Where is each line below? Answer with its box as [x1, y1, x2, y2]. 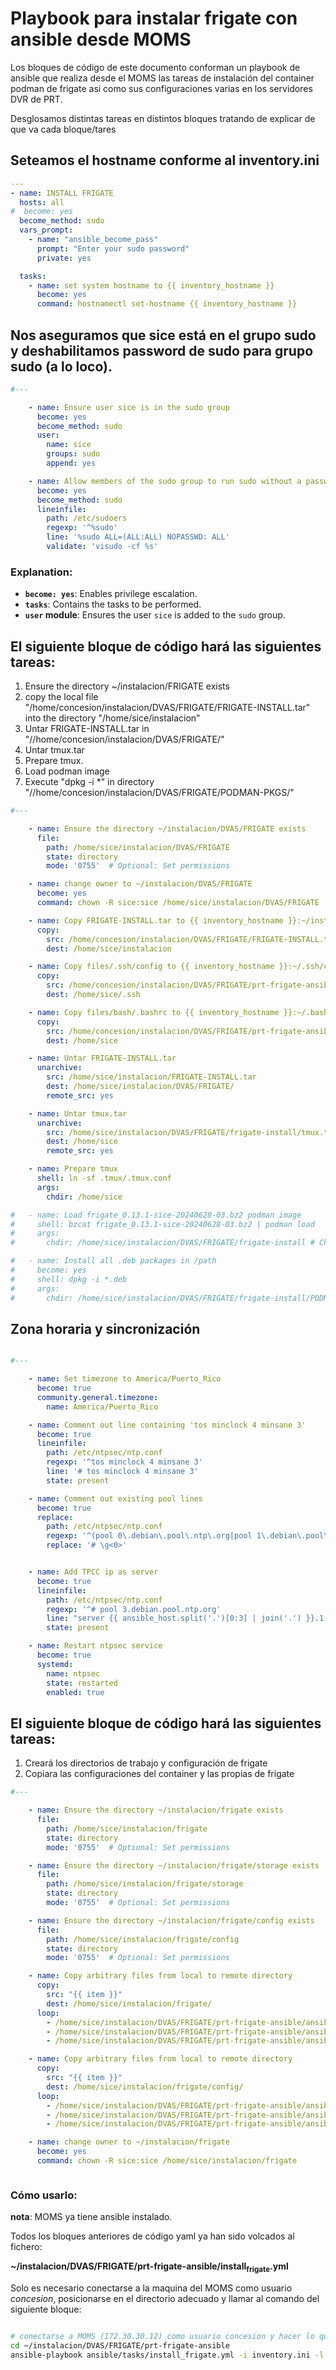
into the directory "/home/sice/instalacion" [24, 712, 201, 724]
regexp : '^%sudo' [46, 523, 118, 533]
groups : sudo [46, 449, 101, 459]
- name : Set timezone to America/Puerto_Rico [28, 1374, 222, 1384]
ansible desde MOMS [10, 28, 192, 51]
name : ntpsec [46, 1668, 101, 1679]
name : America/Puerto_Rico [46, 1402, 159, 1412]
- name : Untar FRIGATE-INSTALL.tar [28, 1053, 177, 1064]
